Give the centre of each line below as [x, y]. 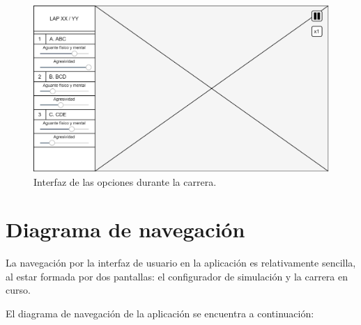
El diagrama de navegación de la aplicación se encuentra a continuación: [160, 313]
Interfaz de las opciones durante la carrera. [125, 181]
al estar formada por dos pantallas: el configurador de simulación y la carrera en [177, 276]
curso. [18, 290]
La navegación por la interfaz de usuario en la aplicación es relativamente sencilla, [181, 263]
